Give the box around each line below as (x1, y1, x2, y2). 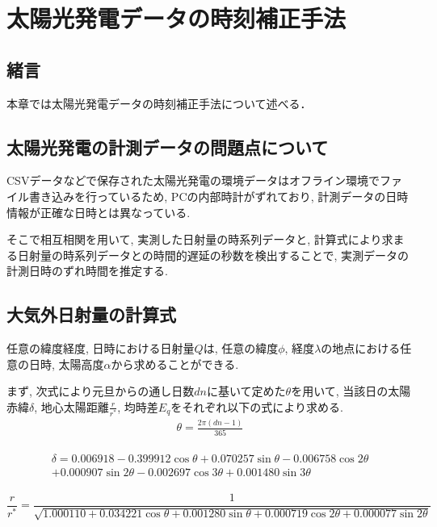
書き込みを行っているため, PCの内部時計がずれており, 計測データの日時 (28, 187, 409, 204)
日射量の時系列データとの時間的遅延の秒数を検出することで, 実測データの (17, 246, 409, 263)
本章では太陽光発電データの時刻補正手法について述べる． (6, 94, 312, 111)
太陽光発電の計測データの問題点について (6, 134, 329, 159)
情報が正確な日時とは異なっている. (6, 203, 191, 220)
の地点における (321, 340, 401, 357)
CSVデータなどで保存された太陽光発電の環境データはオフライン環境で (6, 172, 380, 189)
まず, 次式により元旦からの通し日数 (6, 383, 195, 399)
